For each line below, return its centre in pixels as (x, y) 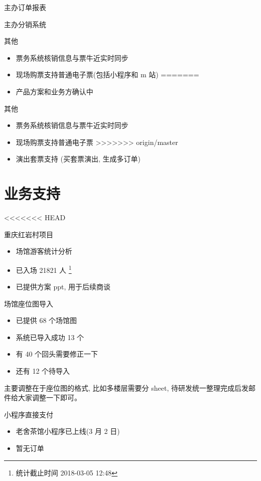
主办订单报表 (25, 7)
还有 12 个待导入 (43, 371)
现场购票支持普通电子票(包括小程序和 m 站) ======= (107, 74)
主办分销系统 (25, 24)
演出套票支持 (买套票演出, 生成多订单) (78, 159)
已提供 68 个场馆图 (46, 320)
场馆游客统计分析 (44, 251)
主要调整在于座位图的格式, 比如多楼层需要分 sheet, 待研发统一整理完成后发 (126, 387)
